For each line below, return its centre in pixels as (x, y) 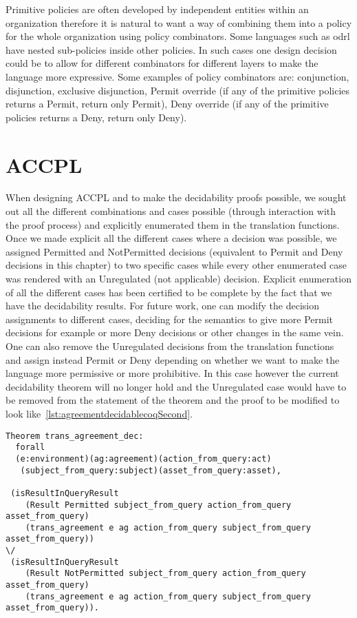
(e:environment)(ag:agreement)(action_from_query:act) (143, 459)
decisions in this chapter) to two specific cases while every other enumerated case (176, 265)
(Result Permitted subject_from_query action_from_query (158, 505)
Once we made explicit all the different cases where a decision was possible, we (171, 238)
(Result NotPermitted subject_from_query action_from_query (165, 574)
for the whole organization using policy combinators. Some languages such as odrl (178, 36)
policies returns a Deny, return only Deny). (96, 117)
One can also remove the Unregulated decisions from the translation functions (170, 346)
